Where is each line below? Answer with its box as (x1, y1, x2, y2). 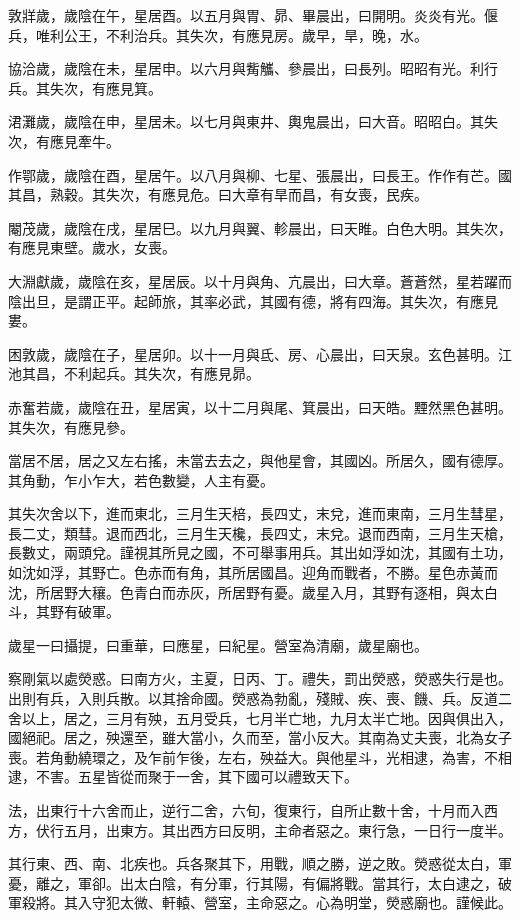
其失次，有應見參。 (8, 416, 134, 437)
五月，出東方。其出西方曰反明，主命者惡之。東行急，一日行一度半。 (63, 819, 512, 840)
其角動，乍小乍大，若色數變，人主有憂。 (8, 469, 274, 490)
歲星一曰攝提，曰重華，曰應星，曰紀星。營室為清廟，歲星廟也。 (8, 634, 428, 655)
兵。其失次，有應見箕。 (8, 77, 162, 98)
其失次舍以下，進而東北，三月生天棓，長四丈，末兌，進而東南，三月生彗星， (8, 503, 512, 524)
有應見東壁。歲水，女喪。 (8, 237, 176, 258)
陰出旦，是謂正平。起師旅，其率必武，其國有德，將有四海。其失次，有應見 (8, 290, 498, 311)
